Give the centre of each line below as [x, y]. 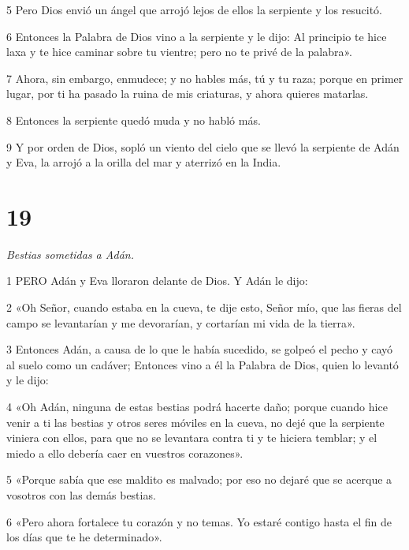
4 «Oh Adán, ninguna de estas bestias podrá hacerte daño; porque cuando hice [197, 407]
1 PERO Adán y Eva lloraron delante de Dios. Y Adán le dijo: [157, 281]
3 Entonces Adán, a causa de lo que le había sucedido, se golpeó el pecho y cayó [200, 349]
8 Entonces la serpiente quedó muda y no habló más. [134, 120]
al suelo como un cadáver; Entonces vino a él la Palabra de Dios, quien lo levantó [203, 364]
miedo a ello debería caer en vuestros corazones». [125, 453]
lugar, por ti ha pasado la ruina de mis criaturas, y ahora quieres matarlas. [188, 94]
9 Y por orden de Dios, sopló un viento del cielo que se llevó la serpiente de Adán [203, 146]
